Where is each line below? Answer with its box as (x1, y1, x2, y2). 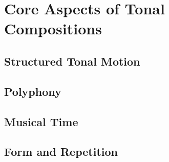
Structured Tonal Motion (4, 53, 140, 69)
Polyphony (4, 83, 61, 99)
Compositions (4, 18, 102, 39)
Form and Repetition (4, 144, 118, 159)
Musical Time (4, 113, 78, 129)
